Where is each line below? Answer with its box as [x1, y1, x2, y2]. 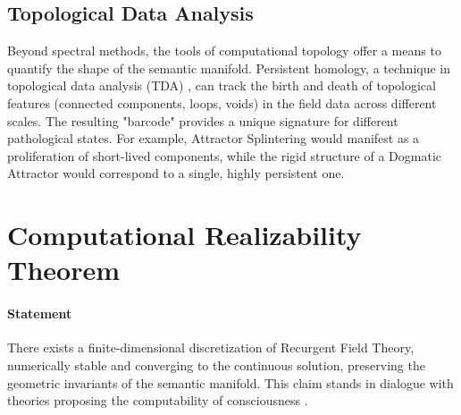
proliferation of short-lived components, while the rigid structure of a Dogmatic [7, 146, 442, 165]
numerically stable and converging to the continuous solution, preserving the [7, 355, 425, 374]
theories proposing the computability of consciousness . [7, 391, 308, 410]
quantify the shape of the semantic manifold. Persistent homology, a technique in [7, 58, 451, 77]
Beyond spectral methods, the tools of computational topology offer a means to [7, 41, 441, 60]
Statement [7, 304, 72, 323]
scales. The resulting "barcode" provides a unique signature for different [7, 111, 398, 130]
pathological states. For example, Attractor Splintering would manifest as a [7, 129, 420, 148]
